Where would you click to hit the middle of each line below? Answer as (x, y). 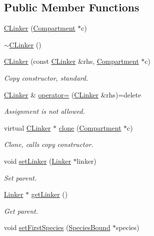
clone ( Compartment (90, 127)
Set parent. (20, 177)
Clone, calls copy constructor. (49, 144)
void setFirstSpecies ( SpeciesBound (57, 227)
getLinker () (49, 194)
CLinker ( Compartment (40, 28)
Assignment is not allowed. (44, 111)
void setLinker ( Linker (38, 161)
